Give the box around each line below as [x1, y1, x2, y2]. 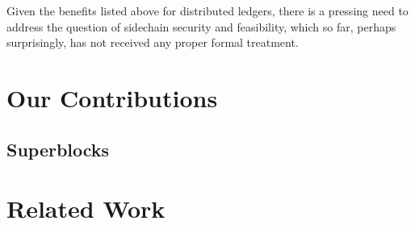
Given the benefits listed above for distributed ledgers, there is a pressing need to [6, 2, 409, 19]
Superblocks [6, 136, 110, 161]
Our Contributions [6, 81, 218, 114]
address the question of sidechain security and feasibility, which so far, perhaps [6, 18, 396, 35]
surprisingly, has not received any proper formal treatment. [6, 34, 299, 51]
